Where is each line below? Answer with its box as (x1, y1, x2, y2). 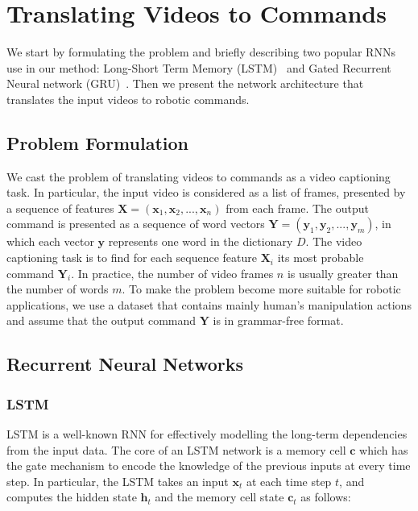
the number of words (6, 280, 109, 297)
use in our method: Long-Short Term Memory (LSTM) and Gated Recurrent (6, 59, 391, 76)
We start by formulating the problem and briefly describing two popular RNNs (6, 44, 395, 60)
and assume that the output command (6, 312, 197, 329)
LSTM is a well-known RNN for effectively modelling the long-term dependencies (6, 426, 408, 442)
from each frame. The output (226, 199, 369, 216)
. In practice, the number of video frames (71, 264, 274, 281)
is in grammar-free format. (213, 312, 344, 329)
